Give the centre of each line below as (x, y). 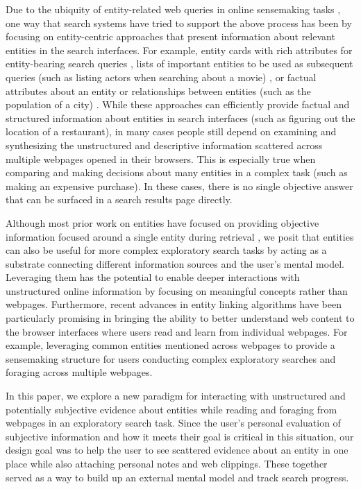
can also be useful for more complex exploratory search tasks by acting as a (166, 250)
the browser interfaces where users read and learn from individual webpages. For (177, 331)
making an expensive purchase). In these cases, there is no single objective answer (179, 186)
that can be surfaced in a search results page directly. (119, 199)
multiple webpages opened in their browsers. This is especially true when (161, 158)
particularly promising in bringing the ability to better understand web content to (180, 318)
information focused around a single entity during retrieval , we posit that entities (180, 236)
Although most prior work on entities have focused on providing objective (162, 222)
